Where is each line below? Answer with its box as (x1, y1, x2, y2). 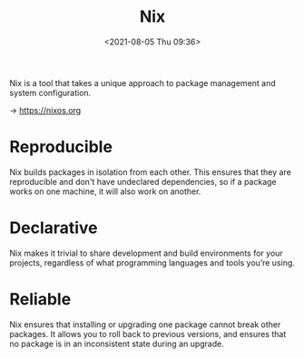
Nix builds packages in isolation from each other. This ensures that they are (9, 166, 292, 178)
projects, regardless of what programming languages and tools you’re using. (9, 256, 295, 268)
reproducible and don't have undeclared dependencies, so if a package (9, 176, 277, 187)
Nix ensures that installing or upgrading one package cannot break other (9, 319, 281, 330)
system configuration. (9, 87, 92, 98)
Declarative (9, 218, 98, 238)
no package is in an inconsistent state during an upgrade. (9, 338, 224, 349)
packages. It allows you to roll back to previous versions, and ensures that (9, 328, 287, 339)
